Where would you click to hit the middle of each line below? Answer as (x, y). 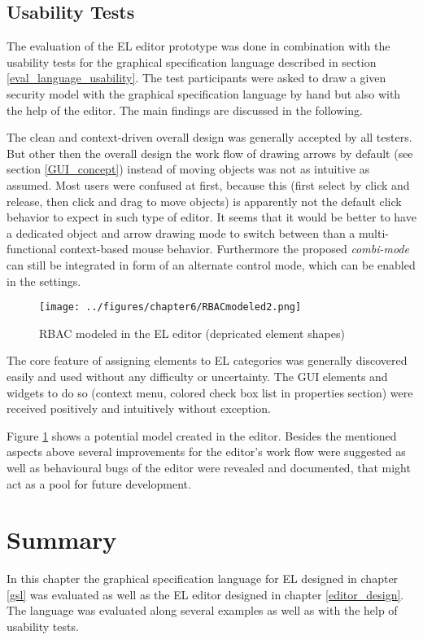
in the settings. (44, 281)
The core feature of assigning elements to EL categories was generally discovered (207, 360)
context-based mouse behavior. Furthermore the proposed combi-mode (234, 249)
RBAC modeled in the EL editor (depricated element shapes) (192, 333)
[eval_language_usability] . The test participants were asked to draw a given (196, 78)
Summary (62, 539)
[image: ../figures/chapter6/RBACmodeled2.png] (170, 307)
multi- (374, 232)
